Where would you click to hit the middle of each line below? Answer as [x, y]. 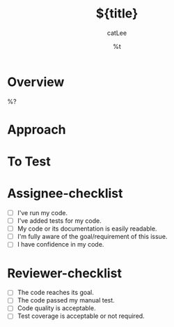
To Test [29, 162]
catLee [117, 33]
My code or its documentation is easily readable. [87, 228]
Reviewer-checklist [64, 273]
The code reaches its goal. [55, 293]
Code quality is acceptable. [56, 308]
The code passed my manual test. [66, 300]
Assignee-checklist [65, 194]
